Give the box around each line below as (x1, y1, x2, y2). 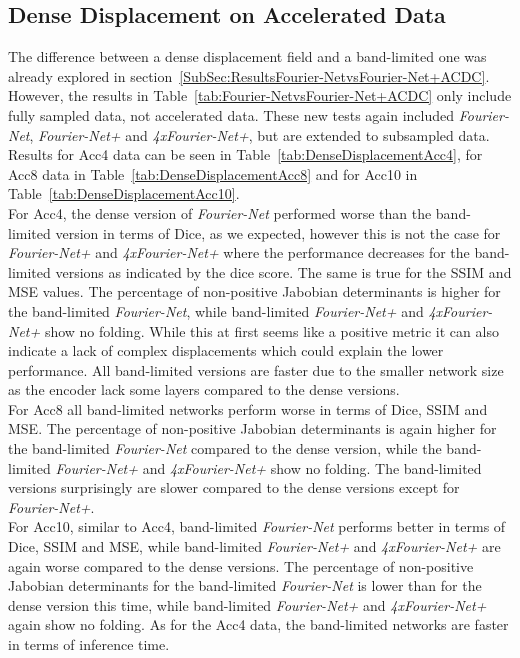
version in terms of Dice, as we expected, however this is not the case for (55, 222, 501, 243)
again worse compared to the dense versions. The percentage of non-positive (8, 555, 474, 576)
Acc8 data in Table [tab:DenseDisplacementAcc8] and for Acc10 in (8, 163, 418, 184)
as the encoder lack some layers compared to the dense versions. (8, 379, 400, 400)
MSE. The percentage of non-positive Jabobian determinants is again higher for (8, 418, 497, 439)
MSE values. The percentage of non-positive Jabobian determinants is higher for (8, 281, 501, 302)
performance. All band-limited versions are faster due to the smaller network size (8, 359, 504, 380)
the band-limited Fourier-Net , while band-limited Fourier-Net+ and (8, 300, 424, 321)
